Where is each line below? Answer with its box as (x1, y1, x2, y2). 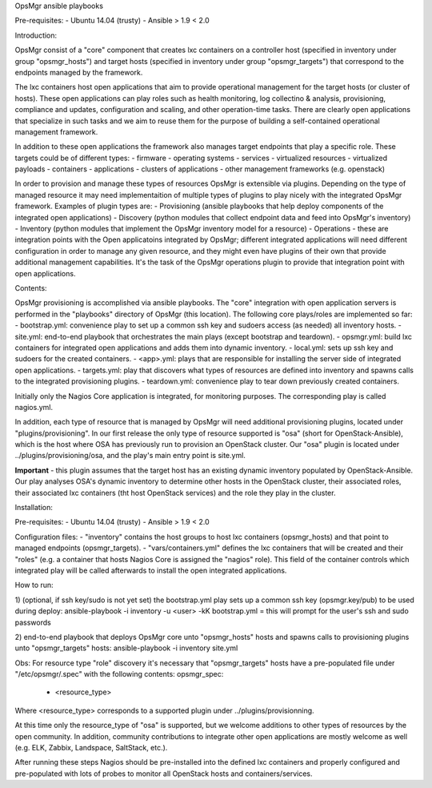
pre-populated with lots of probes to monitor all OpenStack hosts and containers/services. (14, 769, 313, 778)
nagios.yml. (14, 402, 54, 412)
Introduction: (14, 30, 58, 40)
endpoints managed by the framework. (14, 67, 143, 77)
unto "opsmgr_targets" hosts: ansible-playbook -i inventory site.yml (14, 643, 238, 653)
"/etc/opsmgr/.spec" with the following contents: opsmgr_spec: (14, 669, 224, 679)
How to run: (14, 581, 54, 590)
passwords (14, 617, 51, 627)
